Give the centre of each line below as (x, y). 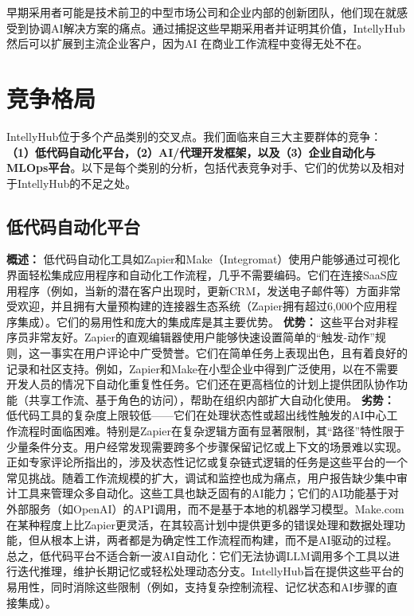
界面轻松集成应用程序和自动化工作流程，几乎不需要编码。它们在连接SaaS (197, 275)
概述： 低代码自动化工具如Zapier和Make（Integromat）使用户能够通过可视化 (203, 259)
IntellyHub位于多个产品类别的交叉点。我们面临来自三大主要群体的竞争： (194, 136)
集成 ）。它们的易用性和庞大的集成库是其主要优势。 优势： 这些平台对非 (202, 321)
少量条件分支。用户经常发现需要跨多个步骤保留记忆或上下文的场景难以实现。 (207, 446)
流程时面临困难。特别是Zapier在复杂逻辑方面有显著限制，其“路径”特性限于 (211, 431)
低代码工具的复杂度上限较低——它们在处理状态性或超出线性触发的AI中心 (197, 415)
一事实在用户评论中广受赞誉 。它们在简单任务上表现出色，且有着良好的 (223, 353)
